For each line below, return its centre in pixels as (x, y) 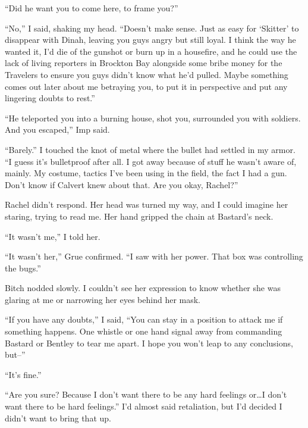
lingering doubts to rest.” (50, 98)
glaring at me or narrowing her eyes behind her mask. (103, 299)
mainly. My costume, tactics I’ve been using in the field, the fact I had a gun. (146, 173)
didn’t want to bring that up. (58, 418)
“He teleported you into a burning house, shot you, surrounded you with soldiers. (153, 118)
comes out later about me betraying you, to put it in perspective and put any (146, 86)
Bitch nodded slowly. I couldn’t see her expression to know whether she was (143, 288)
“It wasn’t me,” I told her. (53, 236)
